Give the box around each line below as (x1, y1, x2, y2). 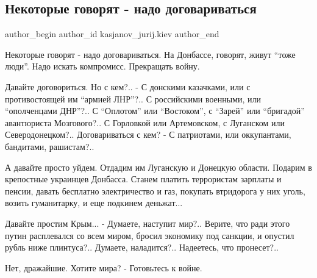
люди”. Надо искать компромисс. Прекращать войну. (5, 60, 200, 73)
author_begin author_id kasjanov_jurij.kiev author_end (5, 27, 219, 40)
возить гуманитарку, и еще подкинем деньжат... (5, 196, 183, 209)
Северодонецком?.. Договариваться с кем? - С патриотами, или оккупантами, (5, 128, 291, 141)
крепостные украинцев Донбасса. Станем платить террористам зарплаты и (5, 173, 282, 185)
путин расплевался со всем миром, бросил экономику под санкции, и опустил (5, 229, 294, 241)
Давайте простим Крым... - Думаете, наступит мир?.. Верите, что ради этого (5, 216, 290, 229)
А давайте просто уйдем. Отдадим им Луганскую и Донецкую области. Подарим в (5, 160, 312, 173)
